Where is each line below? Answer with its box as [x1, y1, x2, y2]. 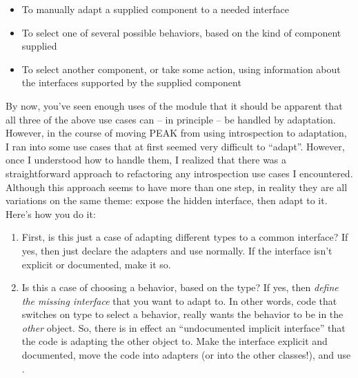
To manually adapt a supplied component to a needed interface [21, 2, 289, 16]
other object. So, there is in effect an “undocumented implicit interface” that [21, 320, 346, 335]
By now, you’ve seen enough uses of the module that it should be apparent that [6, 98, 343, 112]
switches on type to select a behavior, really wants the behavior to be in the [21, 307, 344, 321]
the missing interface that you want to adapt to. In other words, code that [21, 293, 337, 308]
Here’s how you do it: [6, 206, 96, 221]
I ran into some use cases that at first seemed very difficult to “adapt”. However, [6, 139, 345, 153]
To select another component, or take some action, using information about [21, 61, 341, 76]
